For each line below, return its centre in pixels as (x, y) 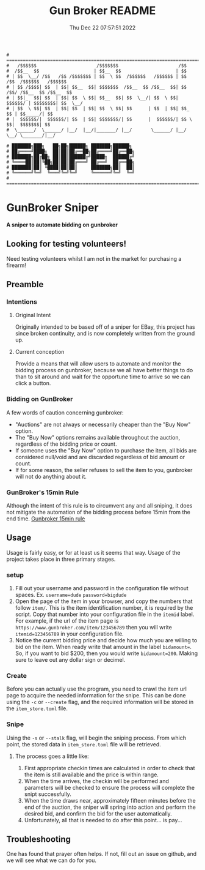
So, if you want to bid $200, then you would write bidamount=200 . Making (106, 653)
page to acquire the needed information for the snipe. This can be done (96, 696)
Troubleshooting (39, 839)
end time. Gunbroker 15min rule (46, 519)
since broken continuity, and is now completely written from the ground (105, 334)
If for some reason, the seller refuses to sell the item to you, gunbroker (104, 470)
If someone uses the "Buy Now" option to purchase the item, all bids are (106, 450)
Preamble (25, 284)
